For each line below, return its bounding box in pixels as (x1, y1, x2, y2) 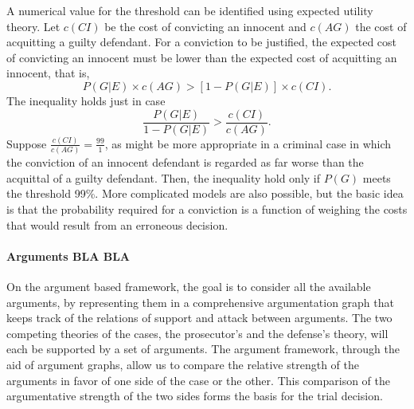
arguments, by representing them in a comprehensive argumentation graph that (6, 293, 394, 310)
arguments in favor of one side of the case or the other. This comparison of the (6, 372, 390, 388)
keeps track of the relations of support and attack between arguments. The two (6, 309, 393, 326)
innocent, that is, (6, 65, 90, 81)
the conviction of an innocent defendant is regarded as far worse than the (6, 154, 364, 171)
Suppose (6, 135, 47, 151)
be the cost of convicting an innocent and (104, 18, 307, 34)
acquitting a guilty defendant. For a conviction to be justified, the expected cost (6, 33, 397, 50)
